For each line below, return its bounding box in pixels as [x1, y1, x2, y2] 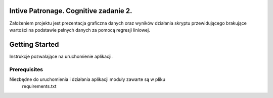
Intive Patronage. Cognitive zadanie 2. [9, 7, 132, 15]
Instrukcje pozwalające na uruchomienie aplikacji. [9, 53, 113, 59]
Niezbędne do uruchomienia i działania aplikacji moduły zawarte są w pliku [9, 76, 165, 82]
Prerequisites [9, 66, 43, 73]
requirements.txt [22, 83, 57, 89]
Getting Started [9, 40, 59, 49]
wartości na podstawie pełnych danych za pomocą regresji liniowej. [9, 27, 150, 33]
